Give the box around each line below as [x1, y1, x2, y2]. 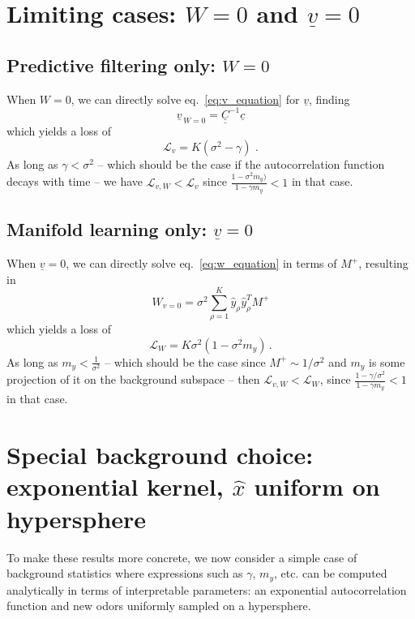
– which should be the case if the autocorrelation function [97, 155, 385, 172]
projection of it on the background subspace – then [6, 371, 260, 388]
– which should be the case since [105, 353, 266, 370]
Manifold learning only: [6, 217, 207, 242]
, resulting [358, 255, 409, 271]
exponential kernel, [6, 470, 224, 503]
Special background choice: [6, 438, 314, 471]
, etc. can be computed [273, 565, 387, 582]
